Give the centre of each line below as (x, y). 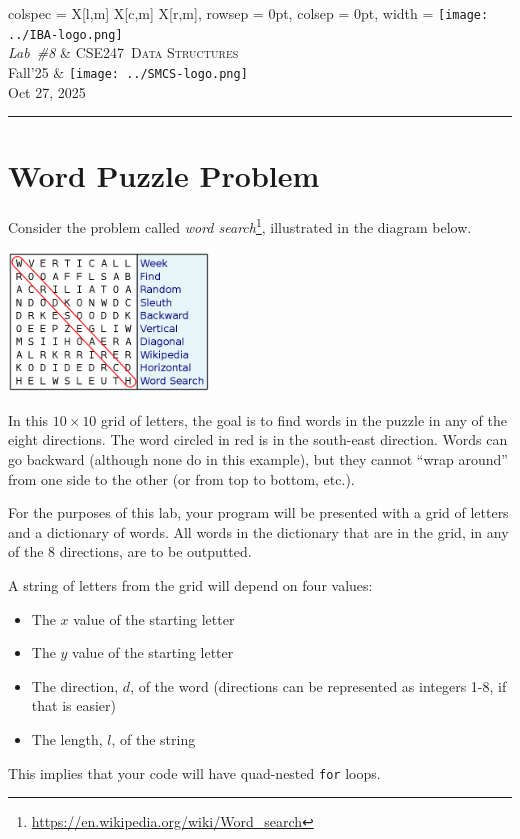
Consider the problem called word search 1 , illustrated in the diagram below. (240, 225)
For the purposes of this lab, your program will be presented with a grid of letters (258, 512)
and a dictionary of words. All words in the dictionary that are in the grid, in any (258, 531)
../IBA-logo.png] (65, 34)
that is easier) (73, 705)
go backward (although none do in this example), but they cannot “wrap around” (258, 459)
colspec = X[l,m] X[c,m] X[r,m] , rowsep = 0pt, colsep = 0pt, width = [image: (248, 13)
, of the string (153, 738)
